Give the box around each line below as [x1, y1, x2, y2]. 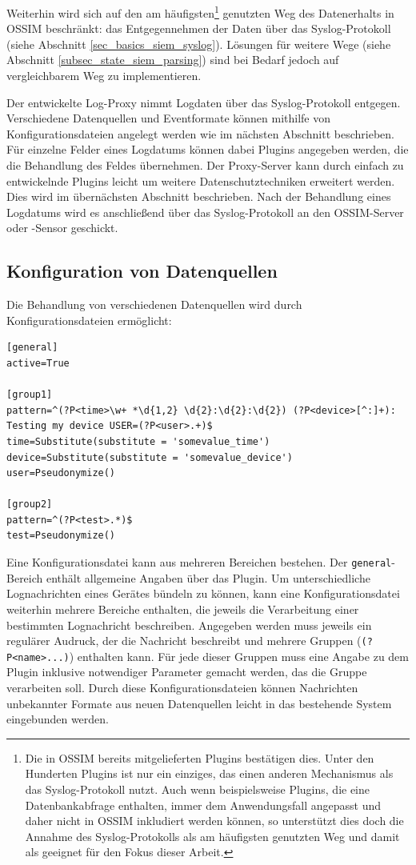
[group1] [6, 389, 53, 401]
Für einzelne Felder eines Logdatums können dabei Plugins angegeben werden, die [6, 141, 409, 158]
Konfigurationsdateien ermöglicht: [6, 311, 172, 328]
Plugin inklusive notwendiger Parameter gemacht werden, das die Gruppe [6, 663, 367, 680]
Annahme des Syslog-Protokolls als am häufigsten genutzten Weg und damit [25, 827, 400, 844]
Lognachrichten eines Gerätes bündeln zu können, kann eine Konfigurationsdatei [6, 585, 400, 602]
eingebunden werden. [6, 711, 110, 727]
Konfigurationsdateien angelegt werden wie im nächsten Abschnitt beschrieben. [6, 125, 394, 142]
